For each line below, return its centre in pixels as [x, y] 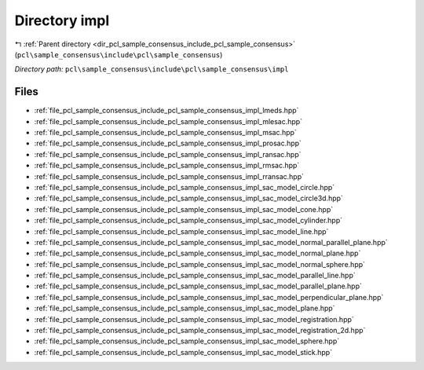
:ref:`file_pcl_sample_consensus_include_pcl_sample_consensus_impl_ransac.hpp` [168, 154]
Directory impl [62, 20]
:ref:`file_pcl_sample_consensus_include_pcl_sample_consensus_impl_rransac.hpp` [169, 176]
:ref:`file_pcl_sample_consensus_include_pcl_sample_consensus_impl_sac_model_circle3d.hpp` [188, 198]
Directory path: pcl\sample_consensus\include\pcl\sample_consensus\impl [152, 69]
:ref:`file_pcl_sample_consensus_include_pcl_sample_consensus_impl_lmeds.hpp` [166, 111]
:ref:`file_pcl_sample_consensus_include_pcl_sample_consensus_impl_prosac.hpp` [168, 143]
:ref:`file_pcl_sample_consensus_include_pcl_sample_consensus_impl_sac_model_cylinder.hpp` [188, 221]
